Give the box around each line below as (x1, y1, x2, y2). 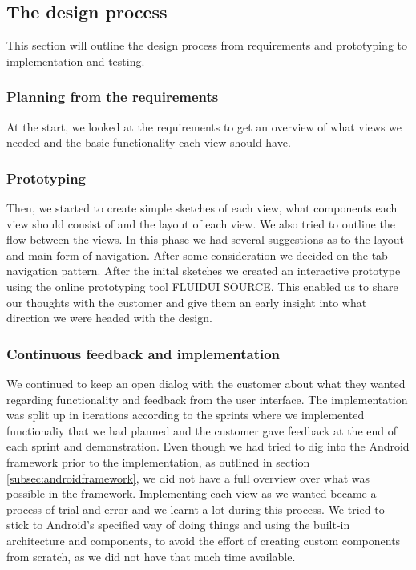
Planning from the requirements (6, 87, 219, 107)
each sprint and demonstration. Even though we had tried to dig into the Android (6, 438, 410, 455)
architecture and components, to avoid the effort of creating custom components (6, 532, 401, 548)
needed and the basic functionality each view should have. (6, 134, 291, 151)
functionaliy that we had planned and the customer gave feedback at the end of (6, 422, 398, 439)
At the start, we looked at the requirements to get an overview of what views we (6, 118, 402, 135)
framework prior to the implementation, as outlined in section (6, 453, 310, 470)
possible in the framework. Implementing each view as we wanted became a (6, 485, 377, 502)
